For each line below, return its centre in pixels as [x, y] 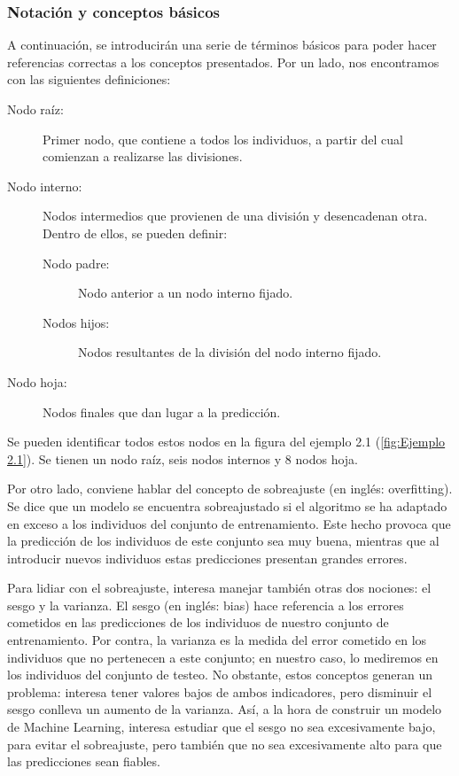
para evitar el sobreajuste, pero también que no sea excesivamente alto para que [225, 744]
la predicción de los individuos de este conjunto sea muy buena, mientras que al [223, 541]
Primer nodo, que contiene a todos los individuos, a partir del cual [223, 139]
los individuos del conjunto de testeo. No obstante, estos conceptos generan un [220, 675]
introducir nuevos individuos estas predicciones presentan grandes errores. [207, 558]
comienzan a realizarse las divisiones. [143, 156]
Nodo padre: [76, 263]
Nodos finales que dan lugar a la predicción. [162, 411]
